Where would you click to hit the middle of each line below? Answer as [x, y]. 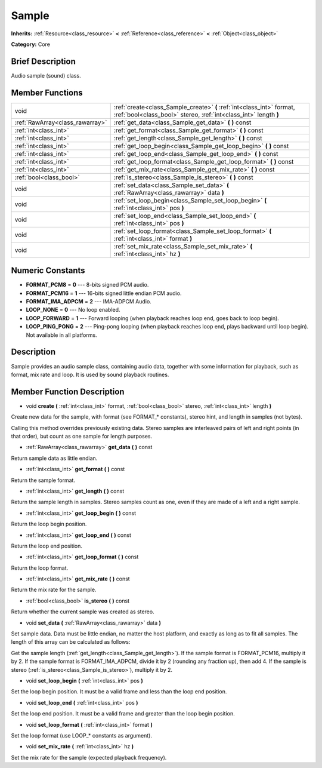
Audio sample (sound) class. [46, 75]
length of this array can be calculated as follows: [71, 642]
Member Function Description [68, 391]
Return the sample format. [43, 480]
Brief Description [43, 61]
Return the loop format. [40, 568]
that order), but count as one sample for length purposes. [81, 436]
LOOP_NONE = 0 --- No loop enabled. [73, 310]
